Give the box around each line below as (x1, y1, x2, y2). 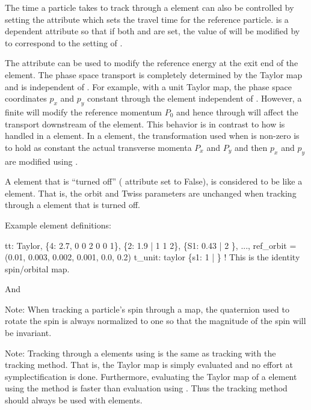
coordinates (5, 92, 47, 105)
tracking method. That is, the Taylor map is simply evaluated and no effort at (5, 358, 294, 371)
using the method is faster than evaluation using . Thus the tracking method (5, 382, 288, 394)
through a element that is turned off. (5, 198, 140, 211)
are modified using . (5, 155, 78, 167)
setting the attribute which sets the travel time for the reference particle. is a (5, 13, 289, 25)
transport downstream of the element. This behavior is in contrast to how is (5, 117, 285, 130)
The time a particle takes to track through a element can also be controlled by (5, 1, 294, 13)
